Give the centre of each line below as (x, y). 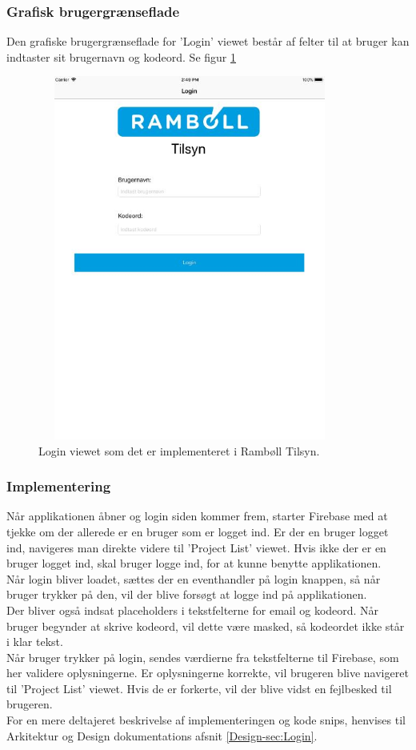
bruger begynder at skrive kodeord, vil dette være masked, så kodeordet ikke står (206, 626)
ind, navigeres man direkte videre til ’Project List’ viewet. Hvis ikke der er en (196, 547)
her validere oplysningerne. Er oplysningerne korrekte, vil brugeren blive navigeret (208, 673)
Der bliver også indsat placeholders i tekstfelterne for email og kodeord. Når (193, 610)
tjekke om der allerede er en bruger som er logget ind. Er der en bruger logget (198, 531)
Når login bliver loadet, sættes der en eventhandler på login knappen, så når (194, 578)
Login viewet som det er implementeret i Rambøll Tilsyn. (179, 450)
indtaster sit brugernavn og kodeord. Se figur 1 (121, 56)
